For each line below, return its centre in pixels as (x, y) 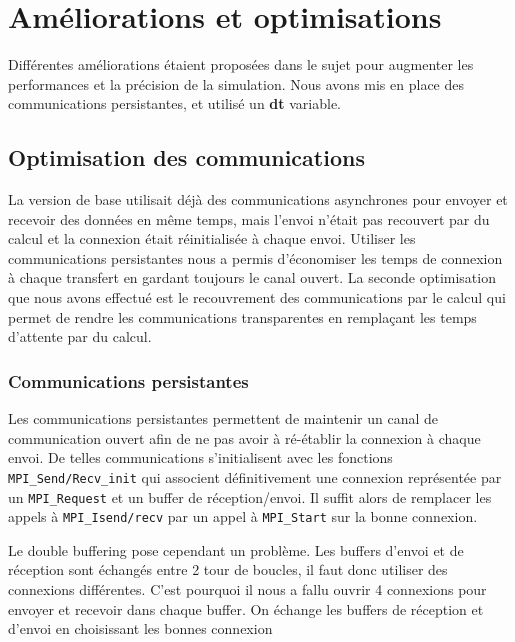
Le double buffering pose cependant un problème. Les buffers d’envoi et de (236, 549)
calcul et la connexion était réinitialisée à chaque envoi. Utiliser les (212, 238)
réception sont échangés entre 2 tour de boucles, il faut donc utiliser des (228, 569)
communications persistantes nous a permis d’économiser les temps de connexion (255, 257)
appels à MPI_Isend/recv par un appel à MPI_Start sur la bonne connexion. (243, 516)
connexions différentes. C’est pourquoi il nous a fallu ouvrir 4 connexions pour (247, 589)
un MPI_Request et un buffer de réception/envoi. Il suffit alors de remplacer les (250, 496)
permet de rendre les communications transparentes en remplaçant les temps (242, 316)
